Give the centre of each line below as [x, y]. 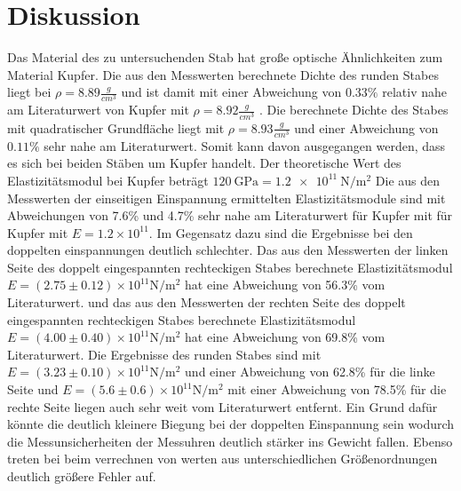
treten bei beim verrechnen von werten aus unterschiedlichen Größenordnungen [223, 459]
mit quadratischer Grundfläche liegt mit [116, 127]
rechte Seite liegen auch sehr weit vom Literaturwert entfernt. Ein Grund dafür [223, 406]
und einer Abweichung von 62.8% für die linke [310, 372]
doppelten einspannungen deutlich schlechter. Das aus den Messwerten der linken [228, 250]
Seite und [33, 389]
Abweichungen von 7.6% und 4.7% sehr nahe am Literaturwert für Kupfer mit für [230, 215]
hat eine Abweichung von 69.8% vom [285, 337]
